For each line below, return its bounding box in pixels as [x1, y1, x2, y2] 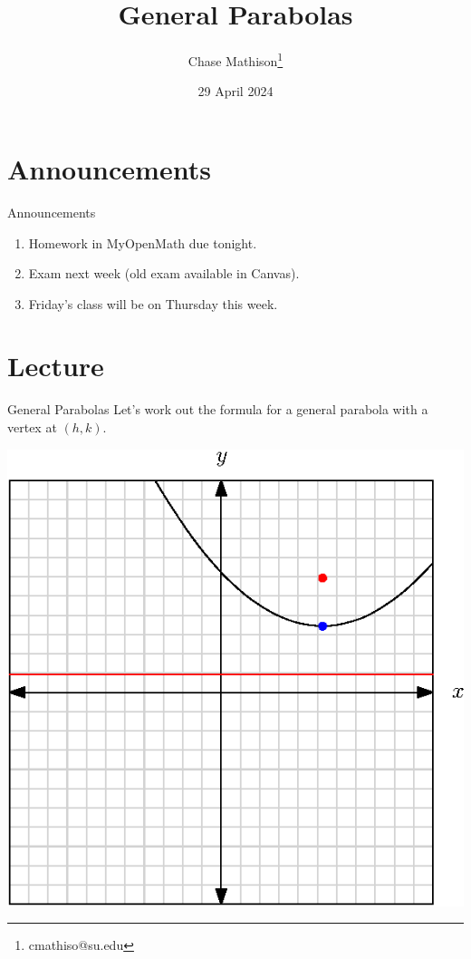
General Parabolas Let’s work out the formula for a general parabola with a [7, 400, 428, 419]
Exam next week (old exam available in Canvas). [28, 264, 300, 283]
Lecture [7, 347, 104, 384]
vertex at [7, 418, 57, 436]
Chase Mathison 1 [187, 49, 284, 70]
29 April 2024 [197, 82, 274, 101]
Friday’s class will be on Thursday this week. [28, 294, 278, 313]
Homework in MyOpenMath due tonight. [28, 233, 257, 252]
